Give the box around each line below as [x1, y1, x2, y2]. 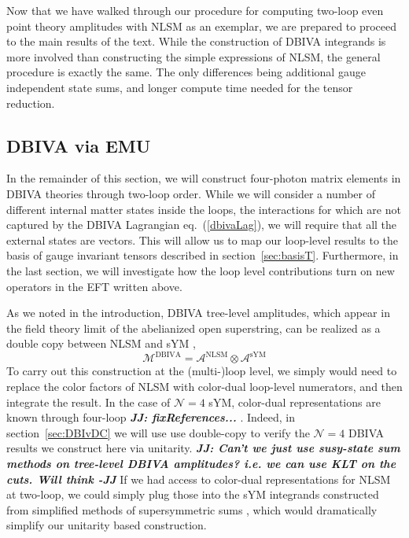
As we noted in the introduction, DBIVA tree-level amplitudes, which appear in [6, 304, 390, 321]
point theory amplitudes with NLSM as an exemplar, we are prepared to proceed [6, 17, 397, 34]
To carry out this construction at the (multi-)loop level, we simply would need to [6, 363, 397, 379]
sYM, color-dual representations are [208, 393, 381, 410]
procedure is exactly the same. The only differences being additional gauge [6, 64, 366, 80]
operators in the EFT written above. [6, 278, 182, 294]
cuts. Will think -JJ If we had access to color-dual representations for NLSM [6, 470, 391, 487]
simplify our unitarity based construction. [6, 517, 207, 533]
